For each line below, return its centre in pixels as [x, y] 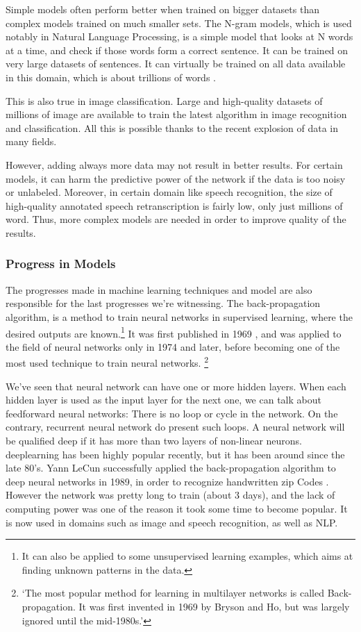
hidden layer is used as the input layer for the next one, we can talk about [163, 400]
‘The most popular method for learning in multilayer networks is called [173, 593]
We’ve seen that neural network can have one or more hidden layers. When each [176, 386]
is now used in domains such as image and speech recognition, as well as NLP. [172, 522]
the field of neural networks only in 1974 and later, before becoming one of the [173, 346]
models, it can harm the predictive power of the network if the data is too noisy [176, 178]
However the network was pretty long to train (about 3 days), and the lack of [170, 495]
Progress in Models [61, 264]
